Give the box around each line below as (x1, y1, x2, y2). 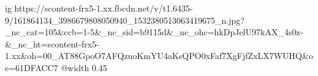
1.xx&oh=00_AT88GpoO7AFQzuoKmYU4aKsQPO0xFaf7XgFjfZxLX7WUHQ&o (5, 49, 313, 62)
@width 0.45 (61, 61, 107, 74)
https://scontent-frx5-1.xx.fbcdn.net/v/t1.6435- (14, 2, 193, 14)
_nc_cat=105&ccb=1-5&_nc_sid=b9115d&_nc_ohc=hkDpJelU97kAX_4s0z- (5, 26, 303, 38)
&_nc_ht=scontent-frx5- (5, 37, 99, 50)
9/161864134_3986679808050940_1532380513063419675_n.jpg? (5, 13, 244, 26)
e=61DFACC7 (5, 61, 58, 74)
